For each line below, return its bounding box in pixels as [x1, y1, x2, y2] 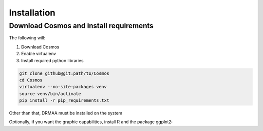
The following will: [9, 35, 46, 41]
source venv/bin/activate [19, 91, 81, 97]
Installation [9, 7, 56, 18]
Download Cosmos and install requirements [9, 21, 153, 30]
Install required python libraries [21, 57, 84, 63]
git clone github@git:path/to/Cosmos [19, 70, 110, 76]
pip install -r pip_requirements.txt [19, 98, 110, 103]
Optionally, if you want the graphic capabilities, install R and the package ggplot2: [9, 119, 173, 125]
